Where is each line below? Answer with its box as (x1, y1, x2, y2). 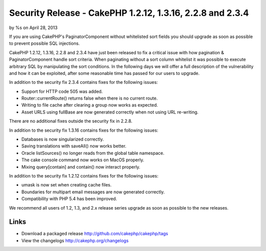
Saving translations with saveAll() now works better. (21, 143, 127, 149)
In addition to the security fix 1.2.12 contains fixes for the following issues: (9, 173, 159, 179)
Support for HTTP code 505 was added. (21, 88, 103, 94)
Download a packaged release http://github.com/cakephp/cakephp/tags (21, 231, 168, 237)
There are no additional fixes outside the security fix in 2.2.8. (9, 118, 133, 124)
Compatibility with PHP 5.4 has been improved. (21, 196, 117, 202)
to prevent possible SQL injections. (9, 40, 80, 46)
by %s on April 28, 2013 (9, 25, 58, 31)
